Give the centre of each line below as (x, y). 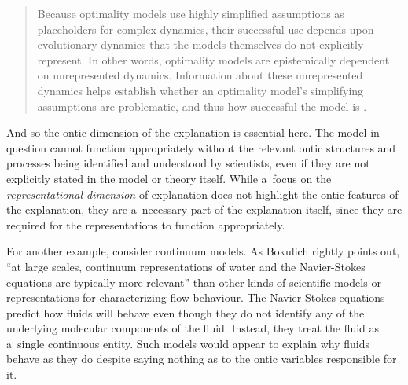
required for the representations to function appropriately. (146, 224)
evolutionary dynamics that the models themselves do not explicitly (200, 44)
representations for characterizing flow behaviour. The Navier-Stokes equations (196, 297)
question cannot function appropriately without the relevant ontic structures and (201, 147)
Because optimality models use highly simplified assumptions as (191, 13)
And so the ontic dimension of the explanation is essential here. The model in (193, 132)
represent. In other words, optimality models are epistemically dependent (213, 59)
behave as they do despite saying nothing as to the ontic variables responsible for (202, 359)
